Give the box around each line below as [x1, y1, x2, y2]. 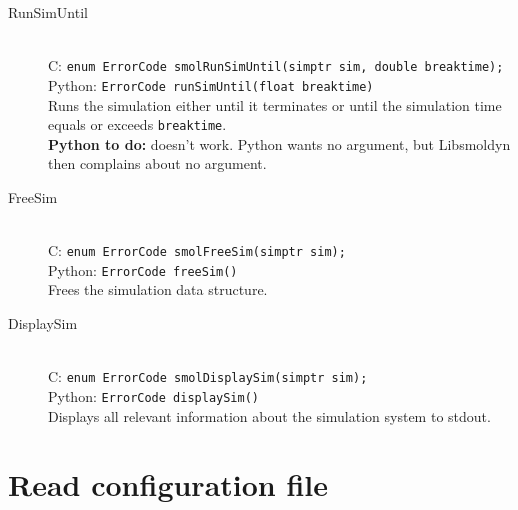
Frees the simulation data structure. [48, 279, 268, 300]
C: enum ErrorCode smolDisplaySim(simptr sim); [48, 366, 368, 387]
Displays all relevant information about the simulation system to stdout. [48, 405, 491, 426]
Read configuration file [8, 464, 329, 505]
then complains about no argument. [48, 153, 267, 174]
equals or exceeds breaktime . [48, 114, 227, 135]
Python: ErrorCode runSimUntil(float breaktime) [48, 74, 374, 95]
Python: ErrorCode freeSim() [48, 259, 238, 280]
